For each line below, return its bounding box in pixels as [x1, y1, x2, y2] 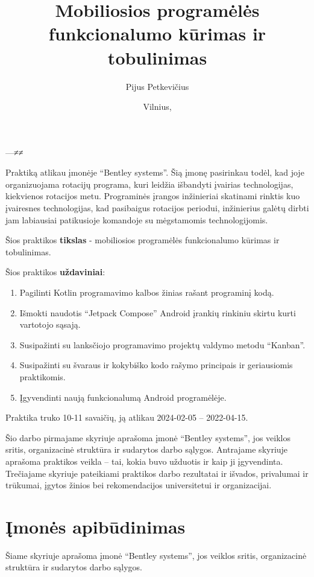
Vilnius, [143, 100, 172, 113]
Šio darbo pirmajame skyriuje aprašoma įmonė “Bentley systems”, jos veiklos [5, 431, 290, 444]
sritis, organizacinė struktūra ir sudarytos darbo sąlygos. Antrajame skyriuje [5, 443, 288, 456]
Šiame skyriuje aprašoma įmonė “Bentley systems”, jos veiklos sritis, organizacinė [5, 549, 307, 561]
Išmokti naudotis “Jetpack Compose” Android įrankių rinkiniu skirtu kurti [19, 306, 296, 319]
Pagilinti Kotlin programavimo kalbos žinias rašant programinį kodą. [19, 286, 274, 299]
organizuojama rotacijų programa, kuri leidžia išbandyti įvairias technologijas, [5, 177, 294, 190]
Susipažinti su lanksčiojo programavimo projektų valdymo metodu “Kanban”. [19, 338, 306, 351]
